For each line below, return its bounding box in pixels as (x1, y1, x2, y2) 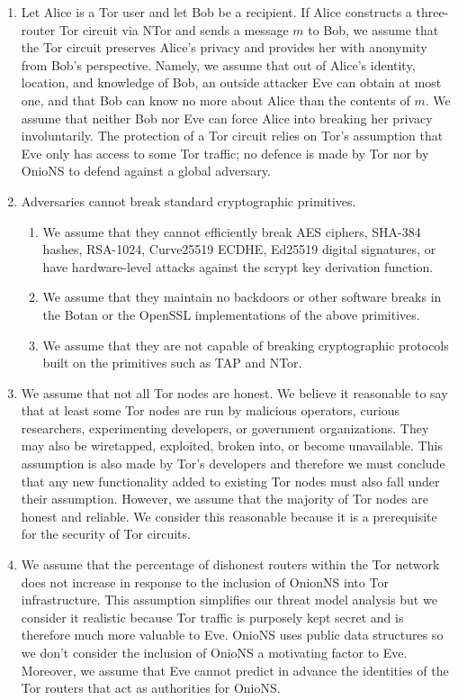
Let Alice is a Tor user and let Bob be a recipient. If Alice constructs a (21, 3, 412, 21)
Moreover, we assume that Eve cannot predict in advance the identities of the (21, 660, 449, 679)
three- (416, 3, 449, 21)
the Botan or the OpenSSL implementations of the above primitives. (42, 305, 420, 323)
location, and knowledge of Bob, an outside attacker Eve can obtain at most (21, 73, 442, 92)
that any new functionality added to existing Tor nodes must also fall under (21, 471, 440, 490)
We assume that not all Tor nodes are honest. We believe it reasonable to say (21, 383, 448, 402)
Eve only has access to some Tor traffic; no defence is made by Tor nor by (21, 143, 429, 162)
